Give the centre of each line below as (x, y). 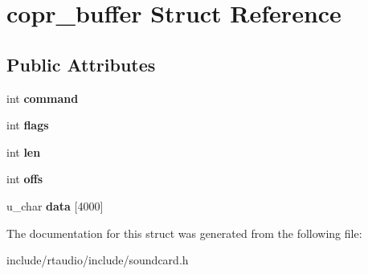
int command (43, 98)
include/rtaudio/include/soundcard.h (98, 260)
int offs (25, 179)
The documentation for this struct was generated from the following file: (184, 233)
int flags (28, 125)
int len (24, 151)
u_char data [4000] (55, 205)
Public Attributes (81, 64)
